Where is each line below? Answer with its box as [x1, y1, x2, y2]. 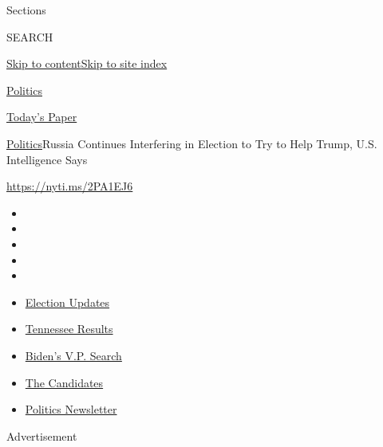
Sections [6, 2, 46, 18]
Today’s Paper [6, 108, 77, 125]
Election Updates [25, 293, 110, 310]
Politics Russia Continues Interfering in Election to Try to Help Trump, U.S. [6, 135, 377, 151]
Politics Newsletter [25, 401, 117, 418]
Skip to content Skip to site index [6, 55, 168, 72]
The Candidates [25, 374, 104, 390]
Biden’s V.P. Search [25, 347, 122, 363]
